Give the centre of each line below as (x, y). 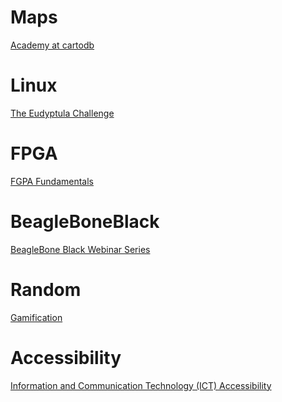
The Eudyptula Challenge (62, 113)
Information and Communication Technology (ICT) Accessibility (141, 385)
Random (46, 289)
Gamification (36, 317)
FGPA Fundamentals (52, 181)
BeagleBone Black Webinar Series (80, 249)
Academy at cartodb (52, 45)
